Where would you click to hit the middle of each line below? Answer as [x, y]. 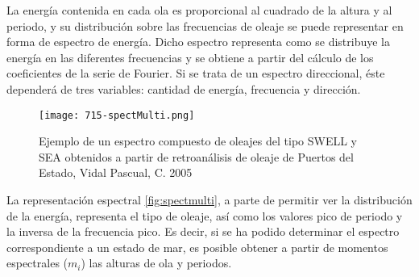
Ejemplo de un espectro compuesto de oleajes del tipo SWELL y [198, 141]
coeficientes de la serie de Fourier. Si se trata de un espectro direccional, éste [196, 73]
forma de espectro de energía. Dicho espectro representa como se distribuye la [199, 42]
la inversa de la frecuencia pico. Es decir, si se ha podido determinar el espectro [203, 231]
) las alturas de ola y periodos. [156, 263]
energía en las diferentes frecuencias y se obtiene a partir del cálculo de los [190, 57]
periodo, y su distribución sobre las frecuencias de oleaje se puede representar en [205, 25]
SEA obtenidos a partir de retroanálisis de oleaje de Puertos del [196, 156]
